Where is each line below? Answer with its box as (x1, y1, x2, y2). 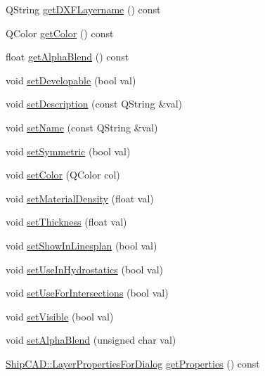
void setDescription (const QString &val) (6, 96, 182, 111)
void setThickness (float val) (6, 214, 127, 229)
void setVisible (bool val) (6, 309, 114, 323)
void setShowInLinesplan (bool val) (6, 238, 157, 252)
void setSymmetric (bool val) (6, 143, 131, 158)
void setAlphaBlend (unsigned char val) (6, 332, 176, 347)
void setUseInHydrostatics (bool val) (6, 261, 163, 276)
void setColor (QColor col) (6, 167, 120, 182)
